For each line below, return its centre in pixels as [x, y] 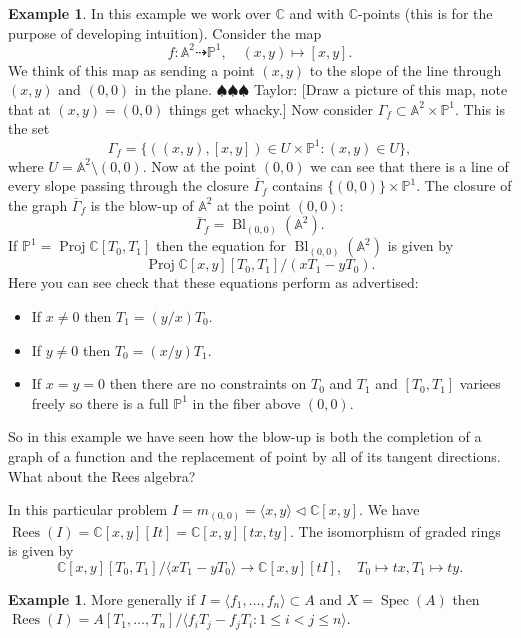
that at [29, 108]
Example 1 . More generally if [102, 598]
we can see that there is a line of [409, 165]
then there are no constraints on [208, 383]
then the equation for [221, 245]
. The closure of [464, 185]
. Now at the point [199, 165]
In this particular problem [88, 509]
